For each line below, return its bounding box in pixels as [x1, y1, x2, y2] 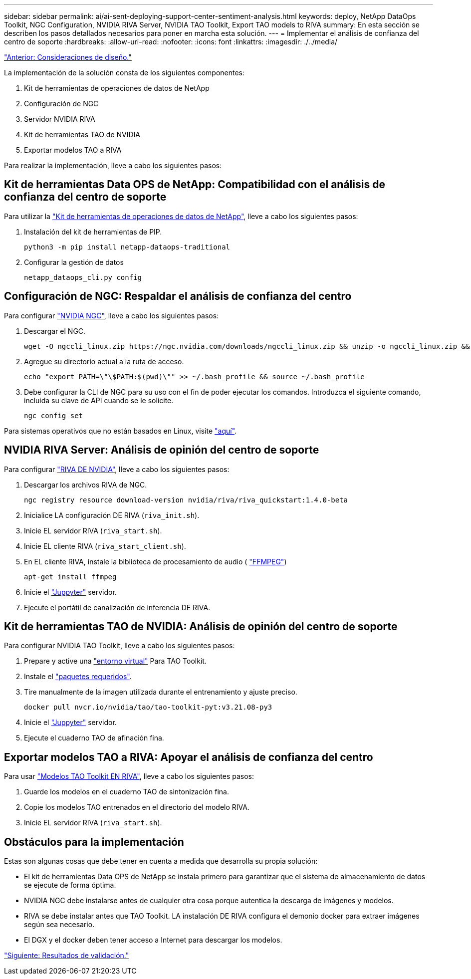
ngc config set [24, 411, 83, 420]
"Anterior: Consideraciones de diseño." [4, 53, 132, 61]
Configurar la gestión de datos [24, 257, 124, 266]
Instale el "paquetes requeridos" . [24, 672, 132, 681]
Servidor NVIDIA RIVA [24, 115, 95, 123]
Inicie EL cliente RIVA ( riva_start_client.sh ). [24, 541, 186, 550]
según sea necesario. [24, 920, 95, 929]
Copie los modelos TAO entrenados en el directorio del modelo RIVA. [24, 803, 249, 812]
